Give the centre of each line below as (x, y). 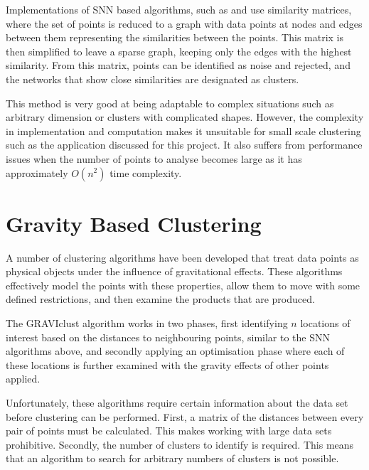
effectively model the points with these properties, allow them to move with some (183, 285)
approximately (37, 172)
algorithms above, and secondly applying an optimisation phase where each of (175, 351)
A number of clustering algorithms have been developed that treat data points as (182, 257)
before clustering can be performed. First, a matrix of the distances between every (185, 416)
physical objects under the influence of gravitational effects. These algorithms (174, 271)
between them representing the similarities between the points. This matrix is (175, 37)
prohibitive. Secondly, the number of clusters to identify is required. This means (180, 444)
